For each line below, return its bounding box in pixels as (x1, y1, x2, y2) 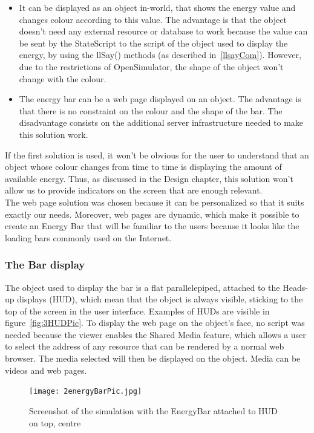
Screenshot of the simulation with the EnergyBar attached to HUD (29, 404, 278, 417)
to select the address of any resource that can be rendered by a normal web (5, 340, 284, 353)
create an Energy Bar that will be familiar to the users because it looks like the (5, 220, 299, 232)
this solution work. (19, 128, 88, 140)
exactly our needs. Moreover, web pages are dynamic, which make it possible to (5, 207, 299, 220)
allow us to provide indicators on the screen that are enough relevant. (5, 184, 263, 197)
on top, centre (29, 416, 81, 429)
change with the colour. (19, 72, 106, 85)
